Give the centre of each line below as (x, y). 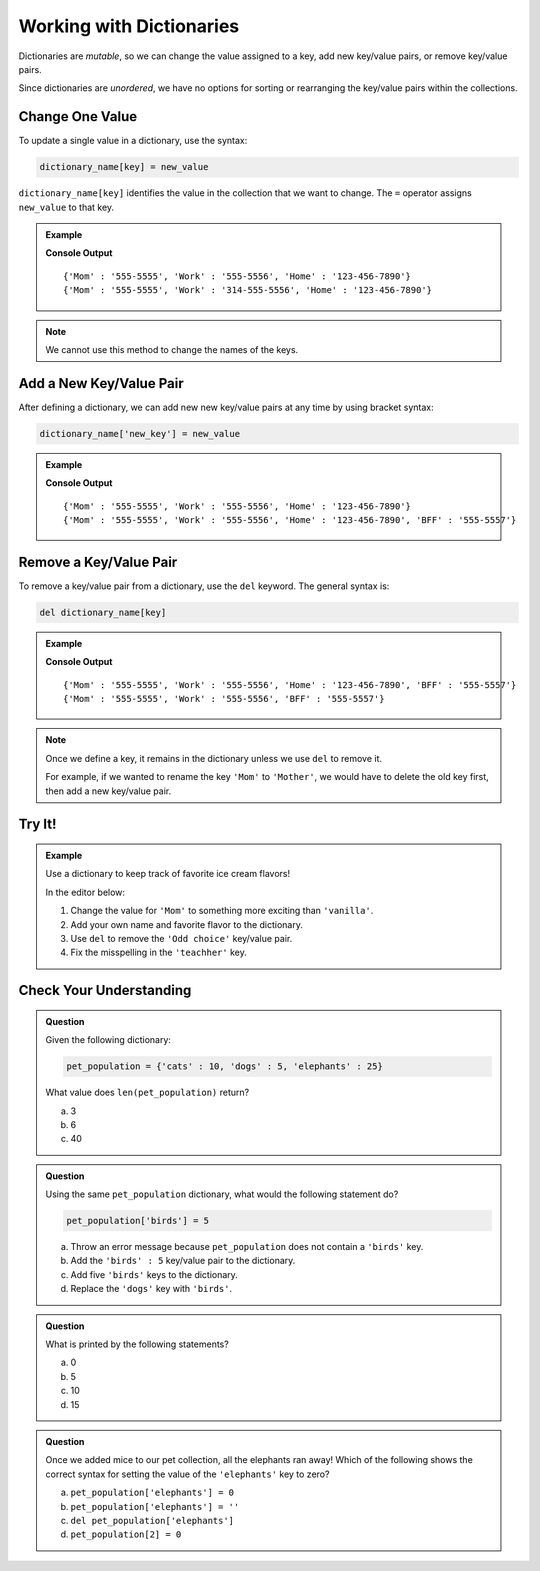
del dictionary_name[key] (103, 612)
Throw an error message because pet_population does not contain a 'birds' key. (247, 1247)
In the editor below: (85, 892)
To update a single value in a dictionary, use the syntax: (133, 141)
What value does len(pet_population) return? (147, 1092)
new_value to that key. (66, 207)
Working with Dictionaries (129, 26)
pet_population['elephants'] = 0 (152, 1493)
